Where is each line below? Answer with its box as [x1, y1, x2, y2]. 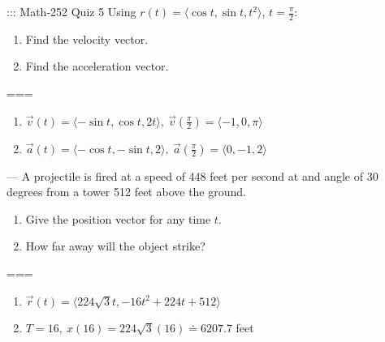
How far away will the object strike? [25, 237, 205, 254]
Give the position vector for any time [25, 210, 211, 227]
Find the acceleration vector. [25, 58, 169, 75]
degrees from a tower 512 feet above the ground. [6, 183, 246, 200]
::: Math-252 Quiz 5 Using [6, 3, 136, 19]
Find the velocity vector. [25, 30, 149, 47]
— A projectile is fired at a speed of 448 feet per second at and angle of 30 [6, 167, 379, 184]
